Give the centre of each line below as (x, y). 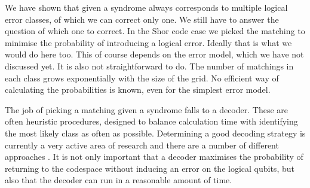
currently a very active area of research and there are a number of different (142, 145)
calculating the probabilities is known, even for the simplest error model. (138, 90)
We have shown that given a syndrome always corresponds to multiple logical (146, 7)
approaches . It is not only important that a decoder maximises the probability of (154, 157)
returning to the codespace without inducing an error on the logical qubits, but (150, 168)
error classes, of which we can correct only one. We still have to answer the (142, 19)
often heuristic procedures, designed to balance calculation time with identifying (151, 121)
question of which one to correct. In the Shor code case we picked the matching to (155, 31)
